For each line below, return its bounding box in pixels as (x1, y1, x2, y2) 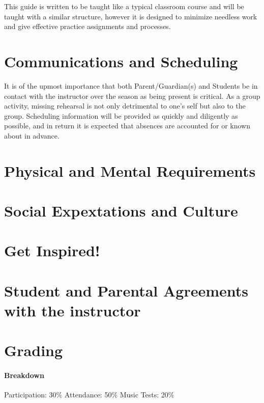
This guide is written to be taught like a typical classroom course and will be (4, 1, 244, 11)
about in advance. (4, 130, 60, 141)
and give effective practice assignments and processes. (4, 21, 171, 32)
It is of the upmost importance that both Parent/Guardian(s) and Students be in (4, 80, 258, 91)
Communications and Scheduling (4, 50, 238, 71)
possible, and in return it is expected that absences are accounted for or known (4, 120, 250, 131)
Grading (4, 340, 63, 361)
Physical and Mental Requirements (4, 160, 256, 181)
